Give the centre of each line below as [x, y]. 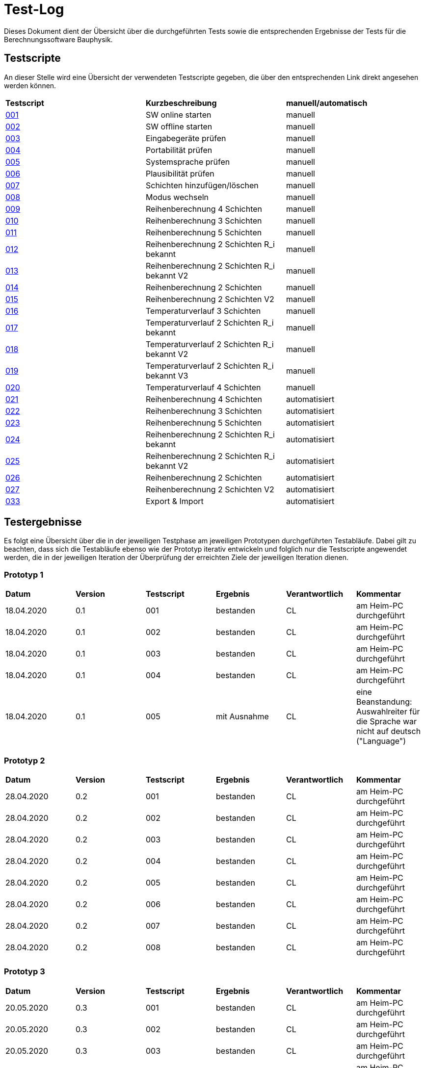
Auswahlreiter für [388, 712]
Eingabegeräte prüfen [186, 138]
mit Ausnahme [242, 717]
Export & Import [174, 501]
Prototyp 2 [25, 760]
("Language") [381, 741]
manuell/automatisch [327, 103]
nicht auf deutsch [388, 731]
